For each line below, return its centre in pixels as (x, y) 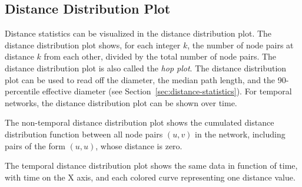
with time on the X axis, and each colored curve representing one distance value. (150, 177)
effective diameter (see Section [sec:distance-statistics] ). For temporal (167, 91)
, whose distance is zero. (139, 145)
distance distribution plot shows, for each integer (93, 45)
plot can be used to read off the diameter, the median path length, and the (140, 79)
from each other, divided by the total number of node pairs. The (160, 56)
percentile (22, 91)
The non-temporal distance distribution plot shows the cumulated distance (140, 122)
